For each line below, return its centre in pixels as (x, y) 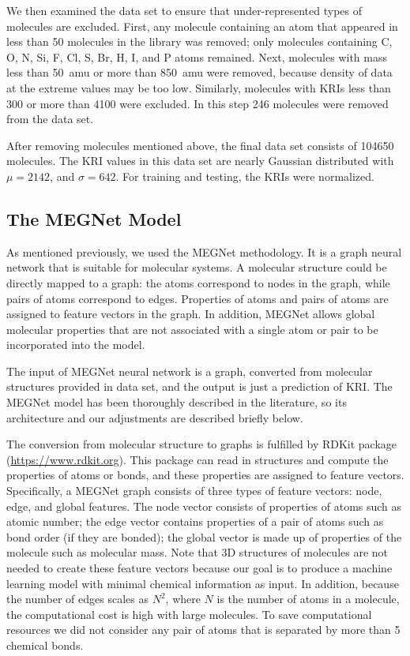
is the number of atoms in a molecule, (308, 599)
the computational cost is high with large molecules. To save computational (189, 614)
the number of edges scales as (77, 599)
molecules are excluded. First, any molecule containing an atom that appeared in (202, 26)
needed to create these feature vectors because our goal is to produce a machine (199, 568)
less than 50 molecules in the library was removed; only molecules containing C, (199, 41)
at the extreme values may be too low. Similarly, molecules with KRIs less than (199, 87)
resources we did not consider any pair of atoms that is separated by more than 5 (203, 630)
